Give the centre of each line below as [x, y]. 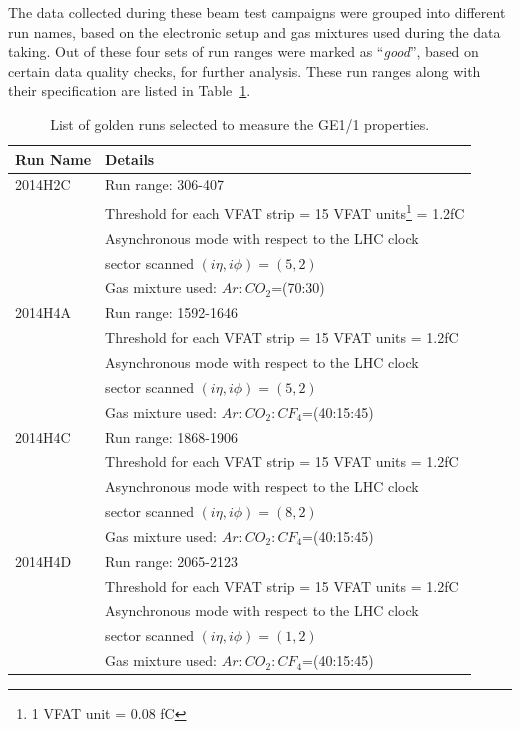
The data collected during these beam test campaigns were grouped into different [257, 12]
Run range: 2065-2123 [171, 560]
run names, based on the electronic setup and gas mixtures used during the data [254, 31]
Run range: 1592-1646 [171, 312]
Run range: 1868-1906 [171, 436]
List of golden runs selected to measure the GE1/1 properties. [240, 123]
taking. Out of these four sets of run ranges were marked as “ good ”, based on [243, 51]
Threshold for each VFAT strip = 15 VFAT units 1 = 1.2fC [285, 211]
